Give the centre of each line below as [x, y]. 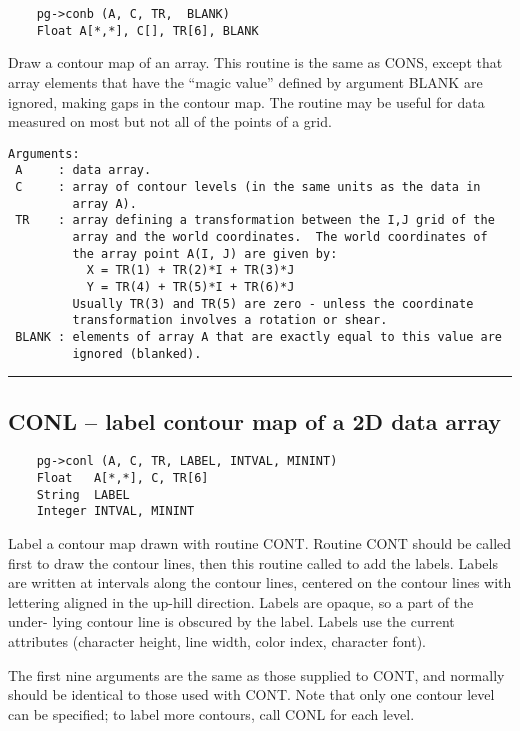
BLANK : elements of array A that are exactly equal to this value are [258, 336]
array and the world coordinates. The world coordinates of [280, 236]
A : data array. [83, 170]
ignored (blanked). [137, 353]
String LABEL [83, 494]
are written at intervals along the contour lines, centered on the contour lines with [260, 582]
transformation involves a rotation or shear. [230, 320]
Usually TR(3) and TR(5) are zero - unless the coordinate [273, 303]
